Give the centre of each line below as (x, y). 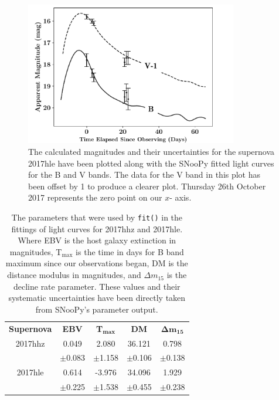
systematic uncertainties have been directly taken (97, 298)
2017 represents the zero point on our (95, 197)
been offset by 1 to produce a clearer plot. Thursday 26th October (147, 186)
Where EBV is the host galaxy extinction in (97, 240)
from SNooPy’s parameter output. (97, 309)
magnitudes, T (36, 251)
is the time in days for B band (130, 251)
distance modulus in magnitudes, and (74, 275)
